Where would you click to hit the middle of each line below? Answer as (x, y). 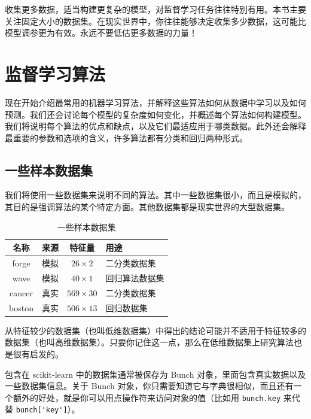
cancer (21, 292)
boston (21, 307)
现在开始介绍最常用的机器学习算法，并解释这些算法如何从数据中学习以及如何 (155, 102)
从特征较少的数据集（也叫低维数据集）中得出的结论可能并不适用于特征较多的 (155, 330)
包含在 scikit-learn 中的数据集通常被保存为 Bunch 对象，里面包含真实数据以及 (155, 374)
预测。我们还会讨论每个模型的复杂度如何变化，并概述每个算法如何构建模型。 (155, 114)
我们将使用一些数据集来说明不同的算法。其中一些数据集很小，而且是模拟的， (155, 195)
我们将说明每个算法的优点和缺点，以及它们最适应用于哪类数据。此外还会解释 (155, 126)
